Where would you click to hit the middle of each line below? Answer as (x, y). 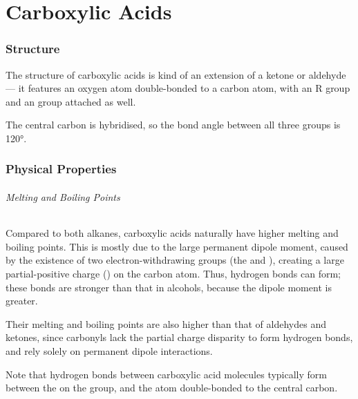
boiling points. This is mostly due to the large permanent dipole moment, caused (177, 246)
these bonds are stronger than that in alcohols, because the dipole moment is (169, 287)
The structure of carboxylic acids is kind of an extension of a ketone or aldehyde (176, 74)
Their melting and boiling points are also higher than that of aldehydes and (166, 323)
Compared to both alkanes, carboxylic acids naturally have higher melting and (172, 233)
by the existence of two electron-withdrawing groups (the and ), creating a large (175, 260)
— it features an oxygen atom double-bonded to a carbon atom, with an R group (178, 88)
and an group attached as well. (71, 101)
